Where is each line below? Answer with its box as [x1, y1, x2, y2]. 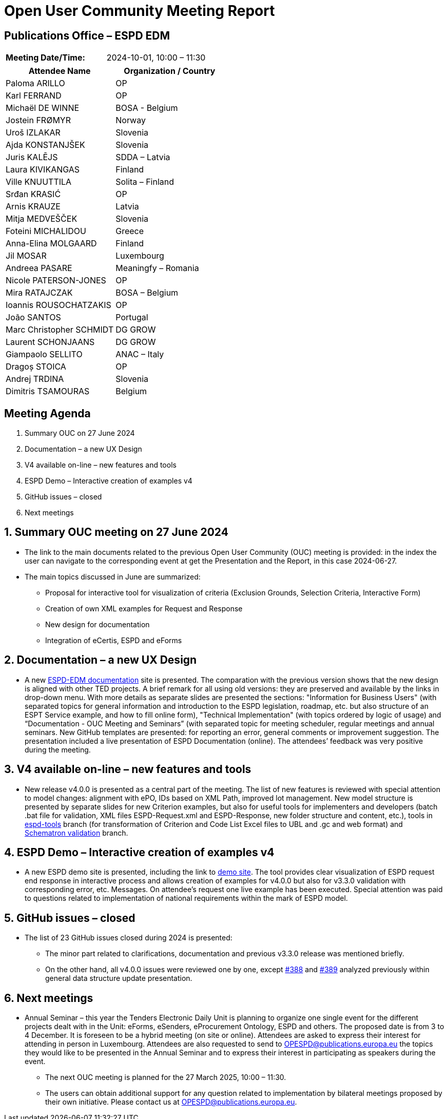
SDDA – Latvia [115, 152, 170, 163]
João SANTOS [6, 312, 61, 323]
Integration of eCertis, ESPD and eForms [45, 635, 182, 645]
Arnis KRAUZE [6, 201, 61, 212]
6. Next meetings [4, 991, 93, 1005]
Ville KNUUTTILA [6, 177, 72, 187]
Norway [115, 115, 146, 126]
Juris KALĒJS [6, 152, 58, 163]
